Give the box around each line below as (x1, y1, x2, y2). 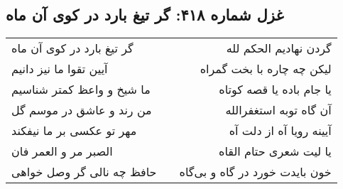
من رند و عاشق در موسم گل (11, 102, 152, 119)
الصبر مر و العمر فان (11, 143, 113, 160)
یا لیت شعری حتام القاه (219, 143, 332, 160)
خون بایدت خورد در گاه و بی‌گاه (179, 163, 332, 180)
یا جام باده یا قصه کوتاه (219, 81, 332, 98)
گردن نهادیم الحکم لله (226, 40, 332, 57)
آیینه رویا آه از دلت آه (229, 122, 332, 139)
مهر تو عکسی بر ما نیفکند (11, 122, 137, 139)
